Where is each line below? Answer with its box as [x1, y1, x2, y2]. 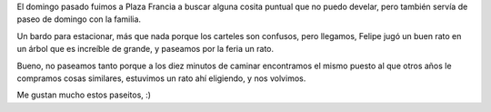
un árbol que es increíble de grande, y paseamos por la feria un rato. [16, 44, 275, 55]
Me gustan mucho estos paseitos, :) [16, 89, 152, 100]
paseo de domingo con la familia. [16, 14, 141, 25]
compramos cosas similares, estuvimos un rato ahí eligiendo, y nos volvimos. [16, 73, 306, 84]
